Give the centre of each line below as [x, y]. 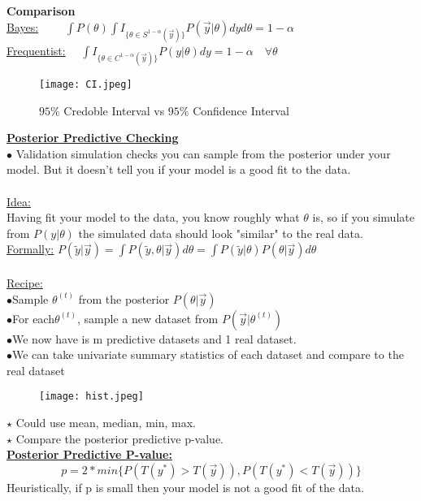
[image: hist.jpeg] [91, 397]
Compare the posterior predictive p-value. [120, 438]
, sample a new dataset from [148, 318]
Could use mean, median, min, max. [106, 422]
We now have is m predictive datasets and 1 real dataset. [154, 338]
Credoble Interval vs [114, 110]
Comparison [41, 11]
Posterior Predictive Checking [93, 138]
